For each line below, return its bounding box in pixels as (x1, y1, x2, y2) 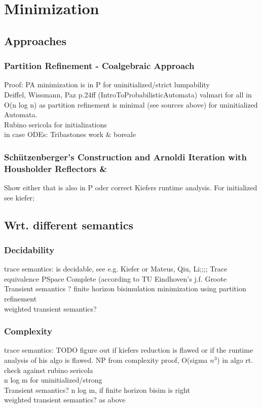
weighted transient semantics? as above (4, 394, 126, 405)
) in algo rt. (217, 355, 253, 365)
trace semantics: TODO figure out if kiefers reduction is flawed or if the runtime (4, 345, 253, 355)
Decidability (4, 243, 55, 256)
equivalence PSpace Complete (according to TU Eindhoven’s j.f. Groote (4, 273, 227, 284)
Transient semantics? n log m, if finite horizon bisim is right (4, 384, 190, 395)
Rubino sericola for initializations (4, 119, 107, 129)
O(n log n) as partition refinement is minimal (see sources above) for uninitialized (4, 99, 258, 110)
